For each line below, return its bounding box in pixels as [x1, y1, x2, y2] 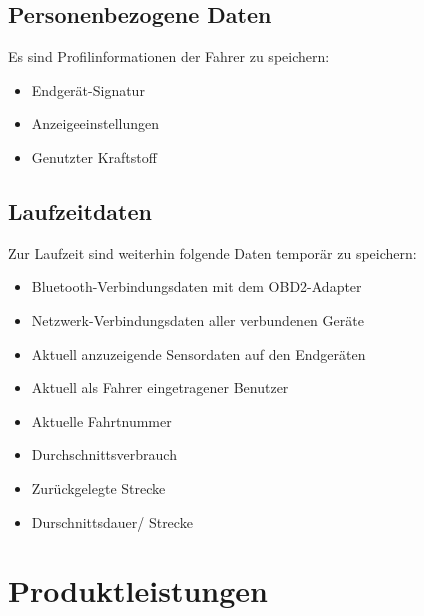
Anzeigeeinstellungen [31, 113, 160, 134]
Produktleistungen [8, 570, 268, 611]
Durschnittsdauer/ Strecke [31, 511, 193, 532]
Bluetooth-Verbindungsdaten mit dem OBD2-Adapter [31, 276, 362, 297]
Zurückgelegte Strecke [31, 477, 166, 498]
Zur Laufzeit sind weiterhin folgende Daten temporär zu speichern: [8, 242, 417, 263]
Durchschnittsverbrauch [31, 444, 177, 465]
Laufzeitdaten [8, 195, 152, 226]
